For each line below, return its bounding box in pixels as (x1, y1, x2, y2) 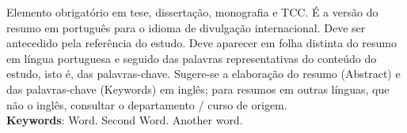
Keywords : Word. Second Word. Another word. (6, 112, 243, 128)
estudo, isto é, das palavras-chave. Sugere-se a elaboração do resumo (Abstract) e (6, 65, 401, 82)
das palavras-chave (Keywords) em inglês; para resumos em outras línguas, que (6, 80, 390, 97)
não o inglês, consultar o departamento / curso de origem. (6, 96, 287, 113)
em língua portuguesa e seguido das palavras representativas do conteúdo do (6, 50, 377, 66)
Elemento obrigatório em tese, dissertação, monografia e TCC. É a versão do (6, 4, 378, 20)
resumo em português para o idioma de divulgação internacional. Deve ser (6, 19, 366, 35)
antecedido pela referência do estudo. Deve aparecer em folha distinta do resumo (6, 35, 397, 51)
